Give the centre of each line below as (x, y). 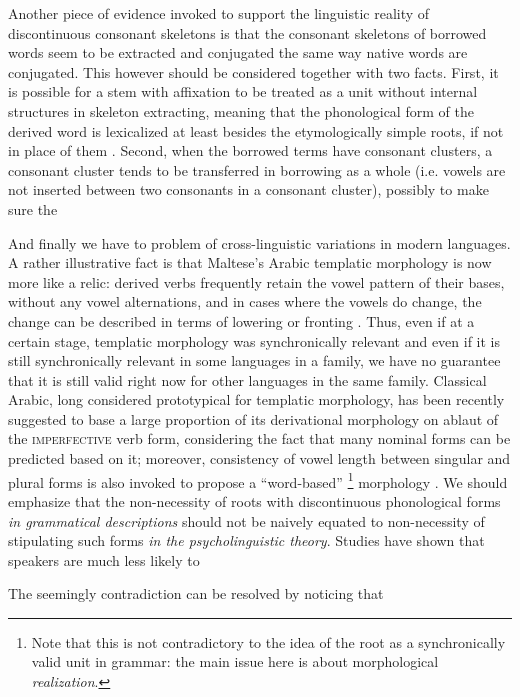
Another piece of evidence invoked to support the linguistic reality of (219, 13)
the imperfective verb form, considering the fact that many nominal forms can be (259, 438)
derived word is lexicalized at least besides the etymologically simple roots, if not (256, 130)
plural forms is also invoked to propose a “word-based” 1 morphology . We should (258, 480)
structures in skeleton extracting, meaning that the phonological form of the (241, 110)
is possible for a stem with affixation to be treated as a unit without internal (243, 91)
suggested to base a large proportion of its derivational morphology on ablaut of (253, 418)
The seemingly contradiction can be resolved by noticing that (196, 593)
